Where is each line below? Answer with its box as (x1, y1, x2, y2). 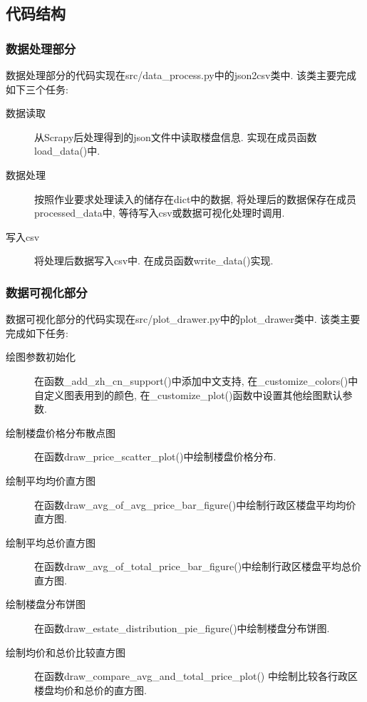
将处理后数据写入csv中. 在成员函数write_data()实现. (34, 253, 274, 268)
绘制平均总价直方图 (6, 535, 95, 549)
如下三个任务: (6, 81, 68, 96)
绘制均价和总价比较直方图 (6, 644, 125, 659)
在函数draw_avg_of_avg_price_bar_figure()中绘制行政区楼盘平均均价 (34, 497, 356, 512)
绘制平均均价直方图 (6, 473, 95, 487)
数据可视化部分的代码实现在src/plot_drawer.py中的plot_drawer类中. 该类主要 (6, 311, 361, 326)
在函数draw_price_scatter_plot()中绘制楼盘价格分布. (34, 449, 276, 464)
